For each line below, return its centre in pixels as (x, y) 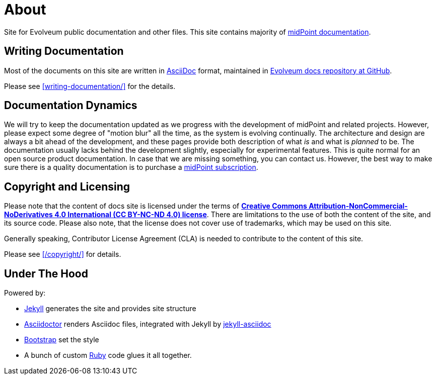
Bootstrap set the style (62, 340)
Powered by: (25, 293)
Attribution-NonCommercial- (358, 206)
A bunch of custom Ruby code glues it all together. (108, 355)
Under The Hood (46, 273)
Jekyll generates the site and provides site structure (110, 309)
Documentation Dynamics (71, 106)
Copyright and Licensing (67, 186)
